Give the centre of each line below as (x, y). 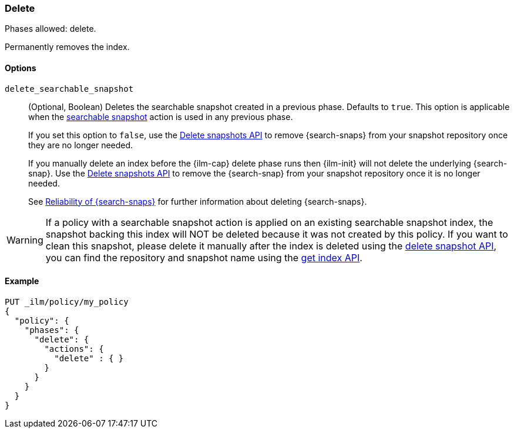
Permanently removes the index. (67, 47)
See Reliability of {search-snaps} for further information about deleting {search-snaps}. (198, 201)
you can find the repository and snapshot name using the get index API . (204, 257)
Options (21, 68)
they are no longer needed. (81, 145)
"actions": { (74, 349)
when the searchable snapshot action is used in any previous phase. (161, 116)
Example (22, 281)
